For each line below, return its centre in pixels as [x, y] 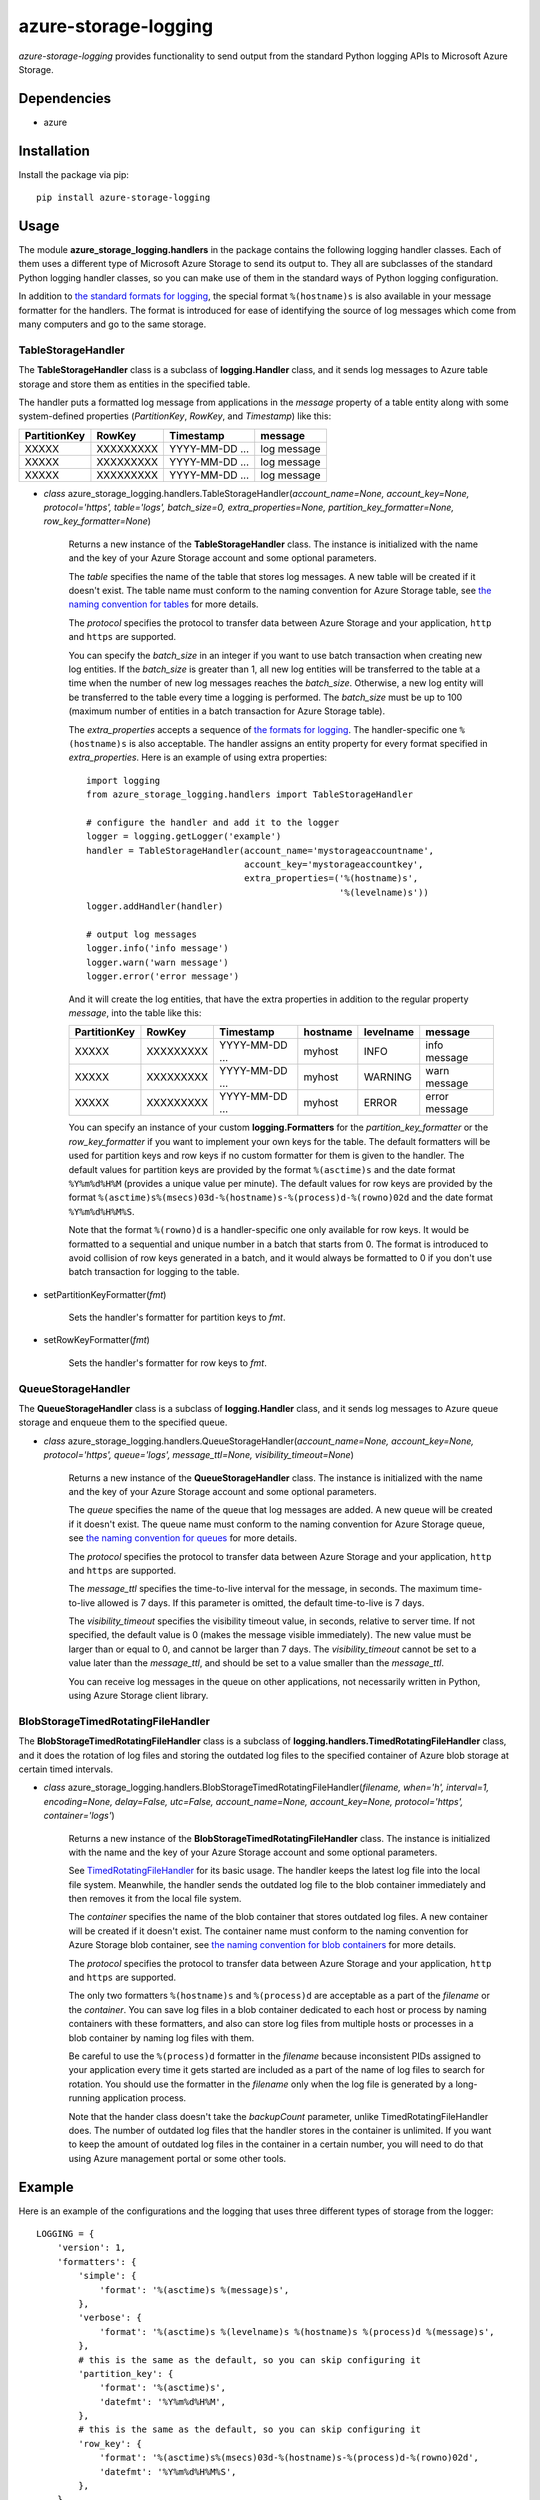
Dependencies [65, 98]
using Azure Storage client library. [138, 1696]
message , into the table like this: [135, 1012]
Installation [54, 150]
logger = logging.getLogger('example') [184, 836]
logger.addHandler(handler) [155, 906]
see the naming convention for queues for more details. [183, 1538]
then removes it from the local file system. [155, 1899]
